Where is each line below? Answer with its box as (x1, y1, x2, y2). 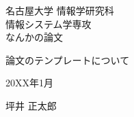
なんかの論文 (5, 30, 63, 44)
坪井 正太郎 (5, 98, 57, 112)
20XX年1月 (5, 76, 53, 90)
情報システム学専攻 (5, 16, 92, 31)
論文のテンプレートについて (5, 52, 130, 67)
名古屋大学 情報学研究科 (5, 3, 114, 17)
